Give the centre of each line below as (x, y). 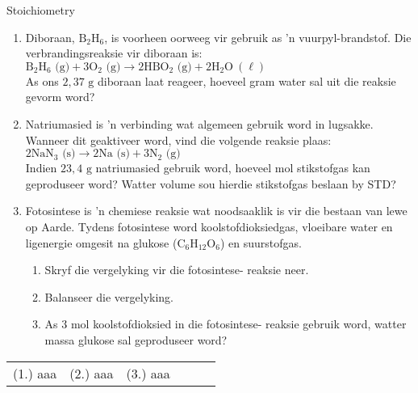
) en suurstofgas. (261, 242)
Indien (41, 168)
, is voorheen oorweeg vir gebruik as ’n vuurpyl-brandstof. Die (258, 37)
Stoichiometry (41, 10)
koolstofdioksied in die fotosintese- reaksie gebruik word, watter (250, 324)
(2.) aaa (92, 373)
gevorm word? (60, 97)
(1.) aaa (35, 373)
